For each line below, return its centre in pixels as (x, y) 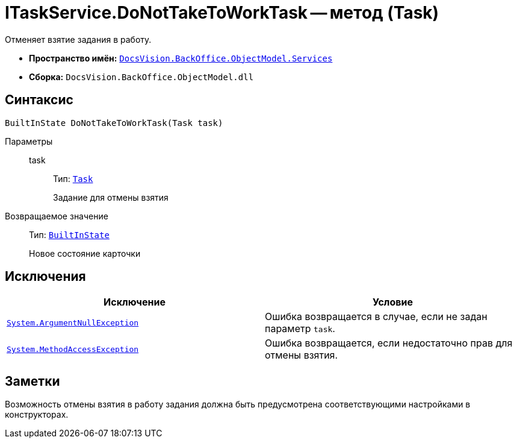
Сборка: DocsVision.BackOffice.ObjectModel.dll (141, 77)
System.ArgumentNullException (73, 322)
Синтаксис (39, 100)
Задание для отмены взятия (111, 197)
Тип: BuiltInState (69, 234)
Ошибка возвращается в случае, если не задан (376, 317)
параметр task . (300, 329)
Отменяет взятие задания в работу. (78, 39)
